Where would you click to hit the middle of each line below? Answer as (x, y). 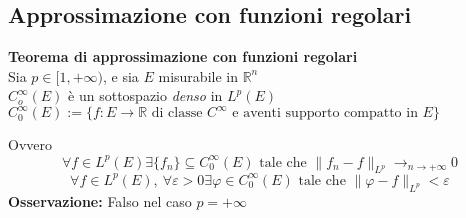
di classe (177, 113)
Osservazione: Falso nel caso (100, 200)
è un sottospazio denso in (145, 95)
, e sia (120, 75)
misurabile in (198, 75)
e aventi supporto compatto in (325, 113)
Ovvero (30, 144)
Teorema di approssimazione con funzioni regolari (183, 56)
